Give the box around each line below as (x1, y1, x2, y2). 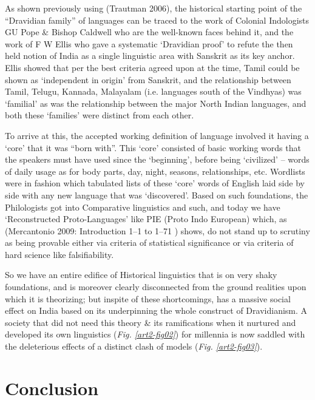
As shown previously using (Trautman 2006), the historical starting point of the (5, 2, 302, 14)
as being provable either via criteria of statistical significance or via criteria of (5, 236, 294, 249)
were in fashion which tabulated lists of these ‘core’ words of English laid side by (5, 177, 305, 189)
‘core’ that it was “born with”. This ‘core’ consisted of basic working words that (5, 141, 301, 154)
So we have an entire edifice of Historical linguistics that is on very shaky (5, 268, 277, 281)
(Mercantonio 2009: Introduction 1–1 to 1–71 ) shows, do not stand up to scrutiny (5, 224, 310, 237)
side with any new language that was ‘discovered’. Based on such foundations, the (5, 188, 308, 201)
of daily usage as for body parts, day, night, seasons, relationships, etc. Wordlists (5, 164, 305, 177)
